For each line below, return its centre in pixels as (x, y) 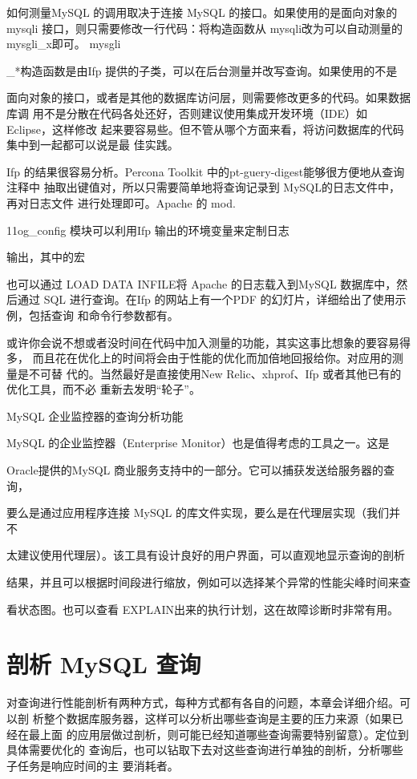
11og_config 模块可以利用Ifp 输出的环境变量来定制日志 (148, 230)
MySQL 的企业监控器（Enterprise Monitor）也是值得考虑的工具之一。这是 (198, 443)
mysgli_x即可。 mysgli (64, 44)
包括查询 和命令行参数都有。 (103, 315)
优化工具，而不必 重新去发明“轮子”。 (103, 389)
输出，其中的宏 (46, 257)
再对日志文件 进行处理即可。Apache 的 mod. (121, 202)
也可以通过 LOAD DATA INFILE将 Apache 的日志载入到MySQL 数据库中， (202, 283)
